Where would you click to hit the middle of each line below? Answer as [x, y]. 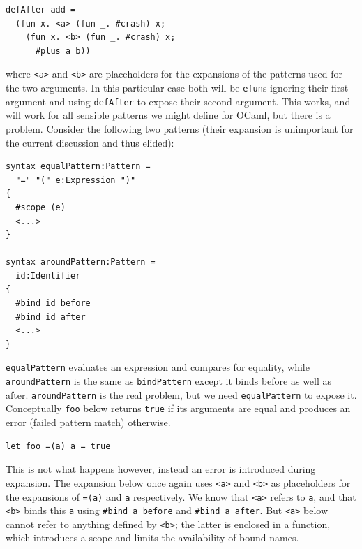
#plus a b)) [63, 51]
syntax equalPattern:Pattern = [78, 167]
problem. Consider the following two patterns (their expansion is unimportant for [180, 128]
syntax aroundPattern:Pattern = [81, 262]
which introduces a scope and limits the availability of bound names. [152, 537]
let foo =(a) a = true [58, 446]
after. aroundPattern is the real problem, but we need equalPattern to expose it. [181, 394]
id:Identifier [48, 276]
